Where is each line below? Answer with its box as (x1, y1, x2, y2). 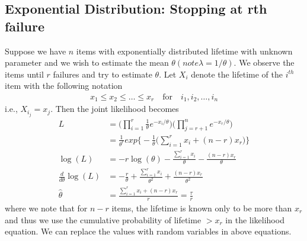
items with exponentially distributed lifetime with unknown (76, 44, 293, 57)
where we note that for (5, 201, 88, 214)
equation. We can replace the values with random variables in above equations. (5, 225, 292, 237)
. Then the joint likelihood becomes (50, 102, 179, 115)
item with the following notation (5, 79, 123, 92)
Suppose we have (5, 44, 66, 57)
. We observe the (234, 56, 295, 69)
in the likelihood (225, 213, 284, 226)
